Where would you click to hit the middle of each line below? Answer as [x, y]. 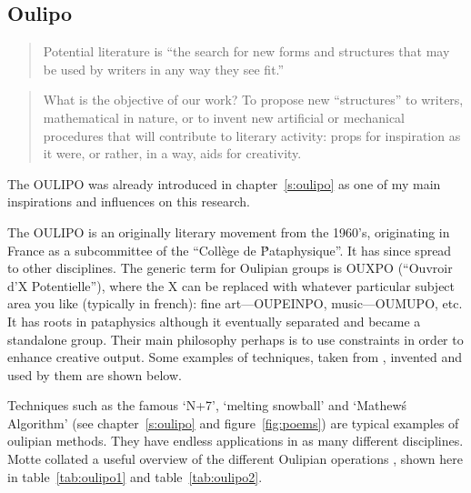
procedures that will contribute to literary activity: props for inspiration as [252, 135]
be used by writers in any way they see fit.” [164, 69]
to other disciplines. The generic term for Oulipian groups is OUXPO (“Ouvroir [230, 268]
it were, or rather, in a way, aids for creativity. [172, 153]
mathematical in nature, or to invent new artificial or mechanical [224, 117]
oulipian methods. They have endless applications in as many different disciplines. [235, 441]
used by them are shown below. [95, 374]
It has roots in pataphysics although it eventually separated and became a [214, 321]
